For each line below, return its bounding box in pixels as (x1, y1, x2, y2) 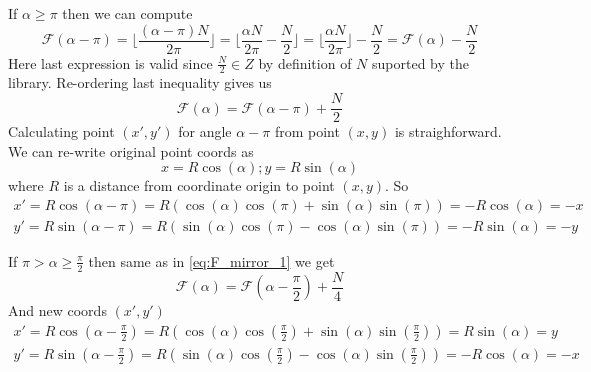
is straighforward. (394, 121, 502, 142)
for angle (178, 121, 232, 142)
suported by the (372, 52, 469, 73)
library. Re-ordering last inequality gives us (8, 72, 272, 93)
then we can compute (62, 3, 193, 23)
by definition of (258, 52, 352, 73)
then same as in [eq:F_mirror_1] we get (88, 250, 335, 271)
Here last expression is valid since (8, 52, 213, 73)
